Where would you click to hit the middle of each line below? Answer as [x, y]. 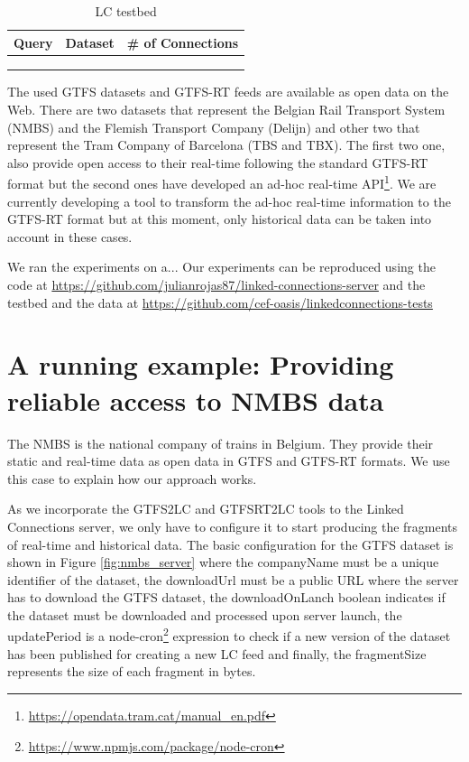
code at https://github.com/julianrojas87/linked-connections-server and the [216, 285]
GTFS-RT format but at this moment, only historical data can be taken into [220, 219]
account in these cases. [70, 236]
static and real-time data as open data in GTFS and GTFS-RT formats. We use [229, 461]
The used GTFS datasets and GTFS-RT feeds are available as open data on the [228, 92]
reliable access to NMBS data [196, 400]
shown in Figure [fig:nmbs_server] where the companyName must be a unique [223, 562]
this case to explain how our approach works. [132, 478]
